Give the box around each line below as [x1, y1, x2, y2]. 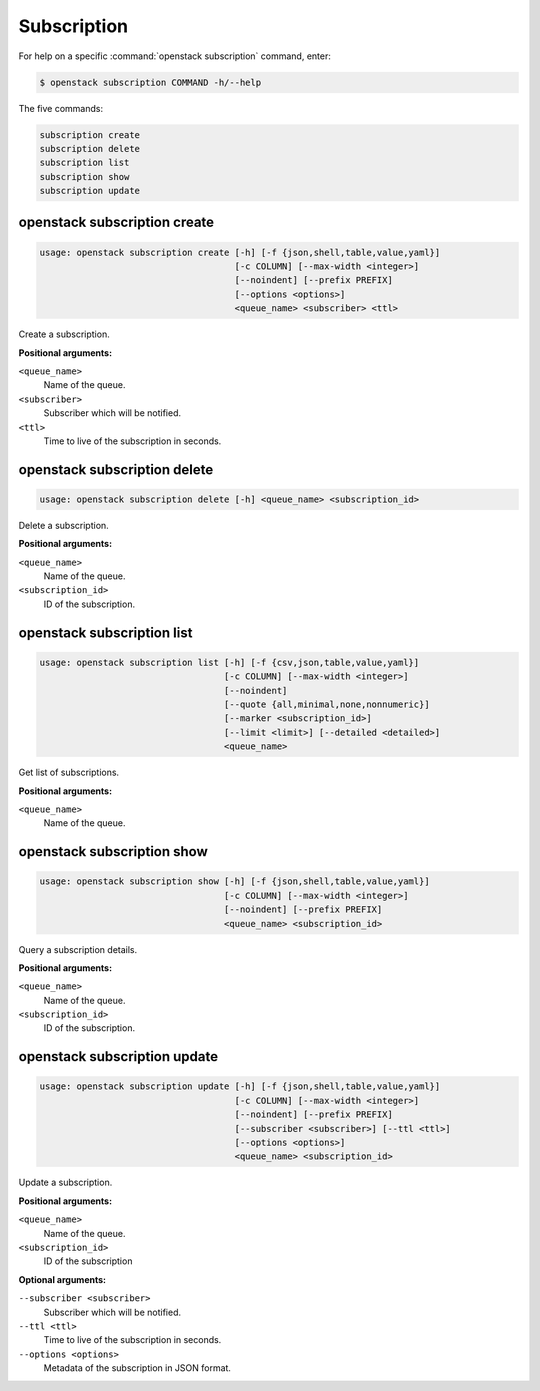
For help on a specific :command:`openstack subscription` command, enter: [18, 50, 332, 62]
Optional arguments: [18, 1273, 107, 1285]
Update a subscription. [18, 1176, 113, 1189]
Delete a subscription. [18, 519, 109, 531]
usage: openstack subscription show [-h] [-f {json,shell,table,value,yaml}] [39, 876, 430, 887]
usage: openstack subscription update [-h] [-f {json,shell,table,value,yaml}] [39, 1081, 441, 1092]
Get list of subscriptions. [18, 766, 120, 779]
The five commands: [18, 102, 104, 114]
